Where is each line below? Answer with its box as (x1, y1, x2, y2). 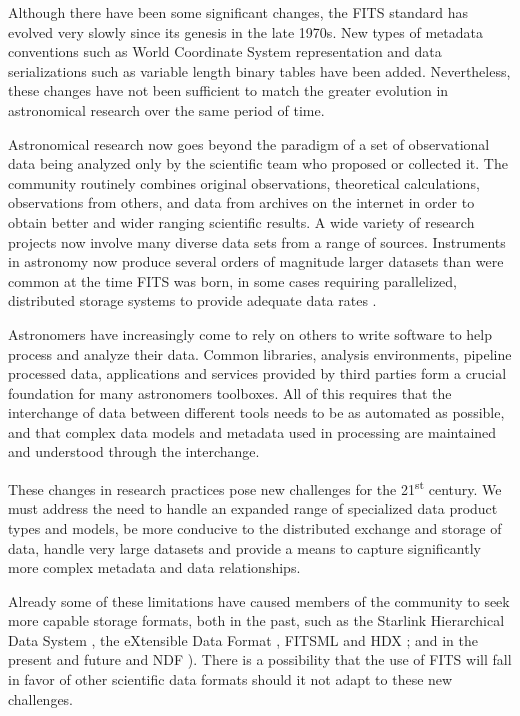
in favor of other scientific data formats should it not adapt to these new (8, 669, 453, 690)
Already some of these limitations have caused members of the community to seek (8, 590, 510, 611)
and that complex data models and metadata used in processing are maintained (8, 421, 497, 442)
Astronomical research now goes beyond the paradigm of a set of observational (8, 133, 490, 154)
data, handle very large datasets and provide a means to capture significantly (8, 537, 481, 558)
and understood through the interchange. (8, 441, 260, 462)
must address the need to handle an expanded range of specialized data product (8, 498, 498, 519)
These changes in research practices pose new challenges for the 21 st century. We (8, 476, 502, 499)
